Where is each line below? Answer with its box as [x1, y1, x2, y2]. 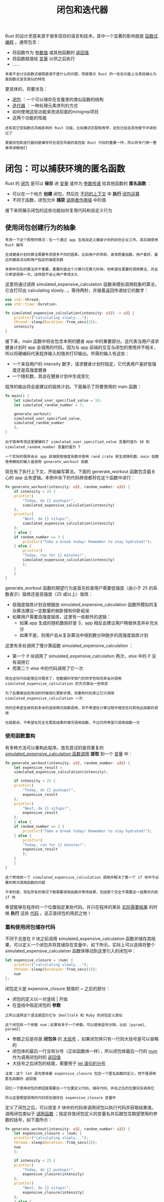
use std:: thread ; [5, 297, 41, 302]
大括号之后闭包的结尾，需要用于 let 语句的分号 [12, 1060, 106, 1066]
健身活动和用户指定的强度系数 [12, 257, 64, 262]
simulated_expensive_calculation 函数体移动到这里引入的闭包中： [5, 948, 137, 954]
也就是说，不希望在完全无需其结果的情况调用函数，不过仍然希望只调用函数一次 [5, 720, 140, 725]
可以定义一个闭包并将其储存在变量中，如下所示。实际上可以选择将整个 [13, 942, 155, 948]
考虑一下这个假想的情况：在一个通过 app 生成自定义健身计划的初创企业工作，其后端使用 [5, 237, 158, 242]
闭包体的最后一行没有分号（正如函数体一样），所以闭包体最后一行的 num [12, 1048, 158, 1054]
